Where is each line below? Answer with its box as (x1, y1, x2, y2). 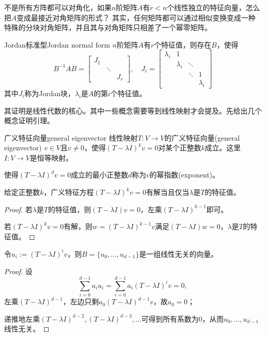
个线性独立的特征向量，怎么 (167, 2, 260, 12)
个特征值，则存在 (154, 39, 212, 50)
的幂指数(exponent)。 (149, 169, 220, 180)
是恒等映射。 (30, 152, 73, 163)
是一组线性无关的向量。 (139, 248, 218, 259)
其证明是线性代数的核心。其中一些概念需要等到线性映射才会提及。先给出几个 (4, 105, 262, 116)
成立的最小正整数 (71, 169, 128, 180)
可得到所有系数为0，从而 (141, 313, 224, 324)
